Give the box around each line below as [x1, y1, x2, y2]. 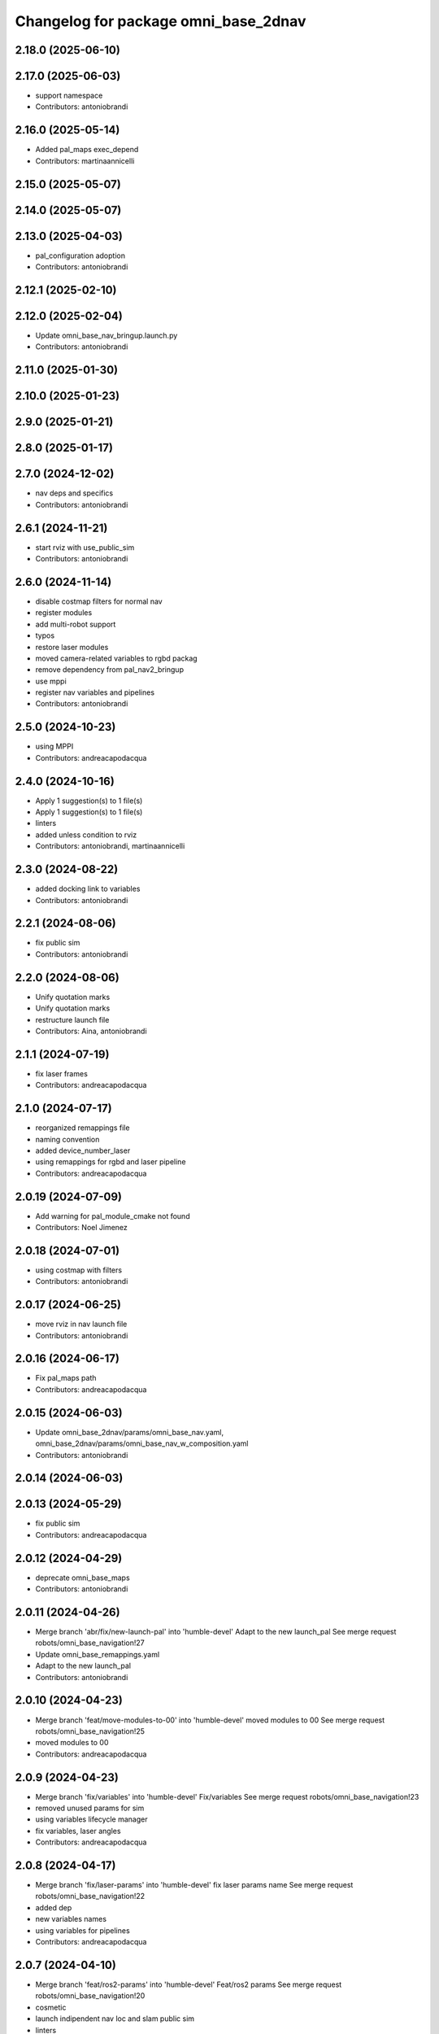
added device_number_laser [35, 1146, 131, 1155]
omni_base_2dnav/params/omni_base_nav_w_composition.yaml [35, 1438, 249, 1448]
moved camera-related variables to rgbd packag [35, 653, 198, 663]
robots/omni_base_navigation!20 [35, 1991, 146, 2001]
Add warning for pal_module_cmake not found [35, 1211, 190, 1220]
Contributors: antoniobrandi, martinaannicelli [35, 841, 185, 851]
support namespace [35, 90, 103, 101]
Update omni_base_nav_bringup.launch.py [35, 330, 178, 341]
